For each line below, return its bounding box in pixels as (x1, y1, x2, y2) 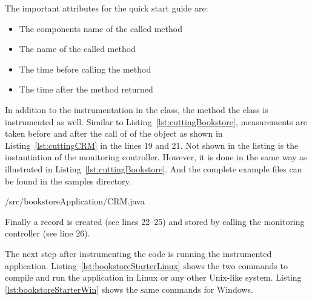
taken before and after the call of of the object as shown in (5, 127, 223, 140)
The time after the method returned (19, 83, 153, 96)
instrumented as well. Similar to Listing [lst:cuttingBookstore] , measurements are (5, 115, 307, 128)
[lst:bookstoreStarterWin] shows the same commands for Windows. (5, 282, 253, 295)
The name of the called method (19, 42, 136, 55)
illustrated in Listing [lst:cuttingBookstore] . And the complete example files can (5, 162, 302, 175)
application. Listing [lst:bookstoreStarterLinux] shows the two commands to (5, 259, 288, 272)
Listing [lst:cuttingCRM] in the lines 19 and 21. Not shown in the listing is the (5, 139, 299, 151)
